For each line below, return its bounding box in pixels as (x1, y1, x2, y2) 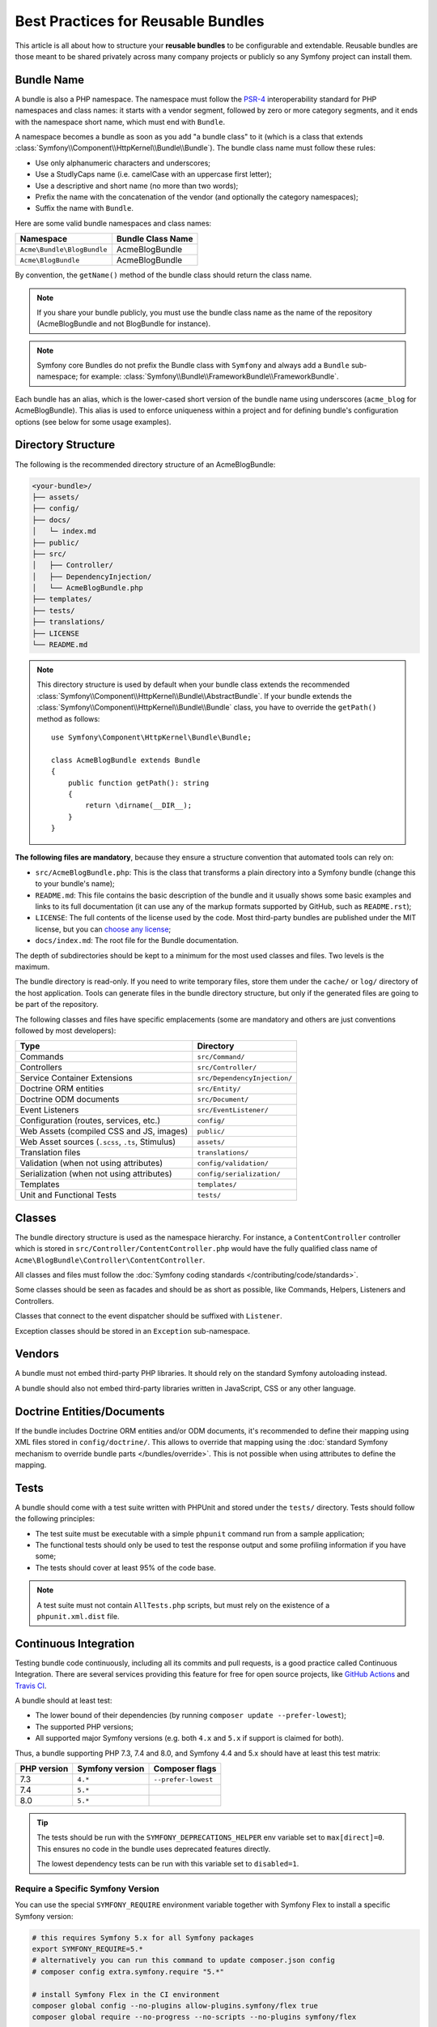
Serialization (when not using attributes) (19, 1168, 173, 1180)
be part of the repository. (15, 1000, 99, 1009)
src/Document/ (197, 1095, 249, 1103)
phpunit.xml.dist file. (36, 1611, 120, 1621)
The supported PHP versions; (35, 1721, 134, 1731)
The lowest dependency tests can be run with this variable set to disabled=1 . (36, 1859, 299, 1869)
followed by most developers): (15, 1026, 117, 1035)
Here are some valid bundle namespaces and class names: (15, 218, 212, 228)
